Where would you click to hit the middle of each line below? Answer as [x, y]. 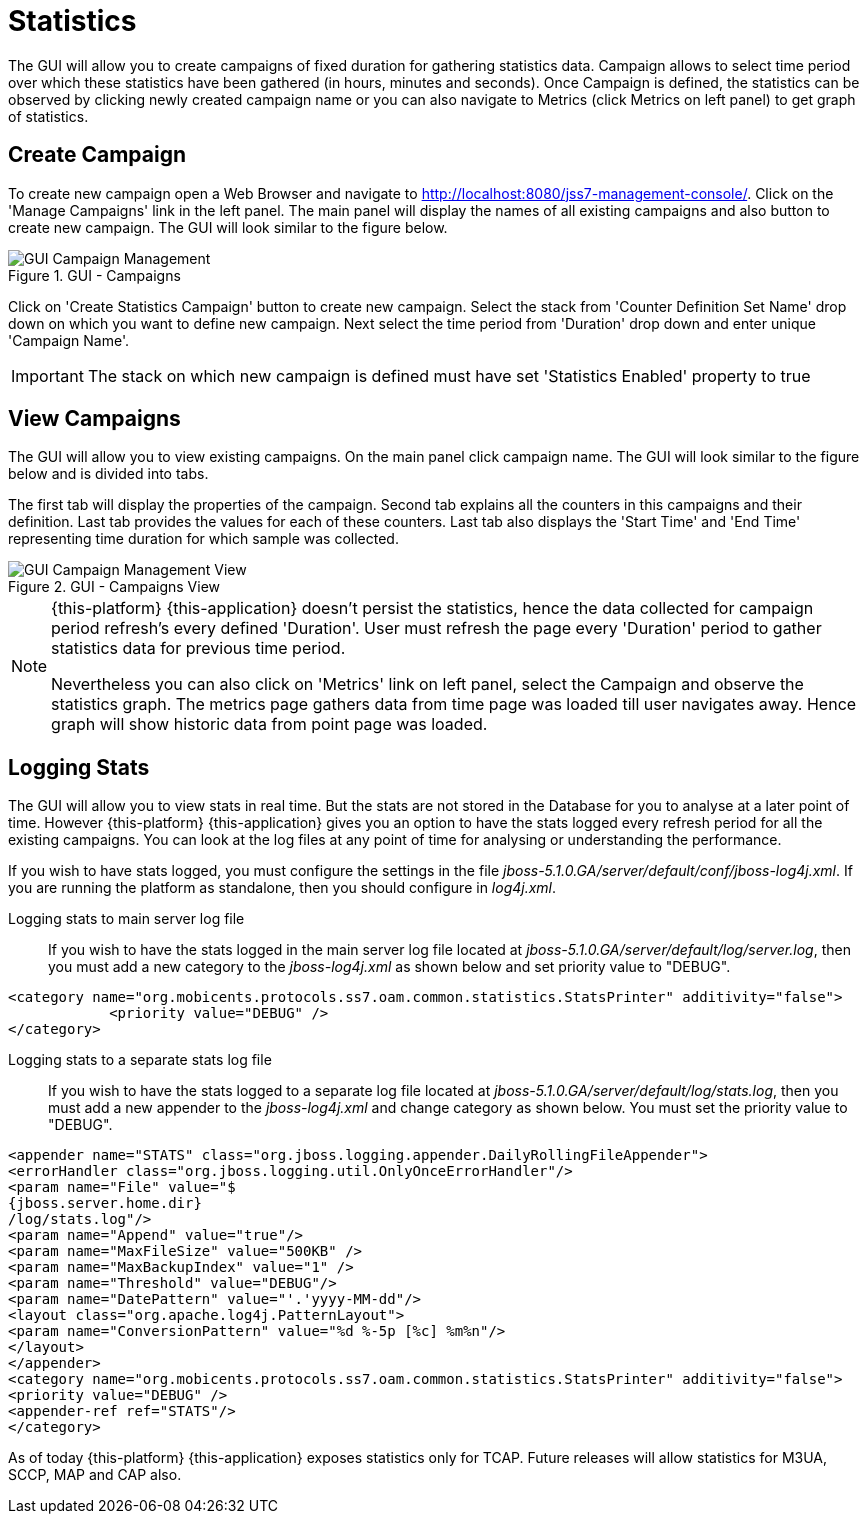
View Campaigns [94, 419]
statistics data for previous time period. [198, 648]
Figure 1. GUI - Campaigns [94, 275]
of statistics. [48, 116]
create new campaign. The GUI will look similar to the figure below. [228, 227]
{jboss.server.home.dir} [105, 1203]
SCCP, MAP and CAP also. [95, 1475]
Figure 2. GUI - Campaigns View [114, 587]
